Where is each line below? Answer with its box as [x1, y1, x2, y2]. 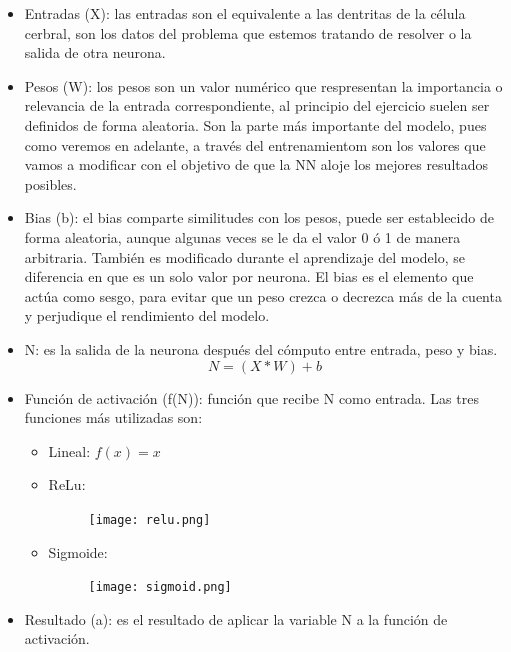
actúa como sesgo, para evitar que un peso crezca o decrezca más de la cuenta [24, 285, 502, 306]
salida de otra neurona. [24, 42, 166, 63]
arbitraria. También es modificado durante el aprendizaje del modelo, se [24, 246, 465, 267]
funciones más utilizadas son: [24, 407, 203, 428]
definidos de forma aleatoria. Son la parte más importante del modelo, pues [24, 114, 487, 135]
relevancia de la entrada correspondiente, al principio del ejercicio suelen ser [24, 95, 490, 116]
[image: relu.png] [88, 512, 211, 527]
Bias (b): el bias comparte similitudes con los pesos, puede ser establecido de [24, 207, 494, 228]
